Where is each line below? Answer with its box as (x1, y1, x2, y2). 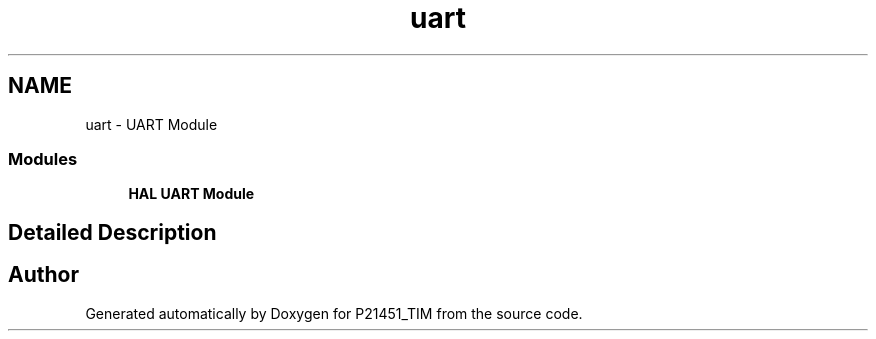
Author (8, 262, 79, 288)
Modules (8, 148, 78, 169)
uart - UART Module (85, 115, 218, 133)
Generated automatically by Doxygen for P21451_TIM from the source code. (85, 304, 583, 322)
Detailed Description (8, 219, 217, 245)
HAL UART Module (128, 185, 255, 203)
